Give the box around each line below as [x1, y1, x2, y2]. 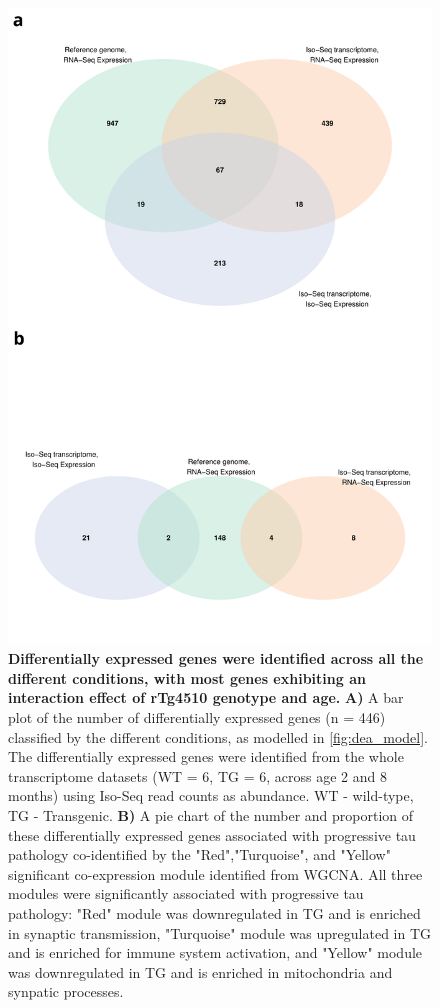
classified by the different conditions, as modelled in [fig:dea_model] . [8, 726, 428, 747]
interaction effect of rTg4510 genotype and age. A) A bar [8, 687, 404, 708]
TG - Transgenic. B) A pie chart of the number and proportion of [8, 804, 414, 825]
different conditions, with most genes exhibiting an [8, 667, 366, 688]
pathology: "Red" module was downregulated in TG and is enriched [8, 902, 421, 923]
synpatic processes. [8, 981, 124, 1002]
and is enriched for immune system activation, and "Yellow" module [8, 942, 423, 963]
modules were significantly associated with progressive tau [8, 883, 364, 904]
